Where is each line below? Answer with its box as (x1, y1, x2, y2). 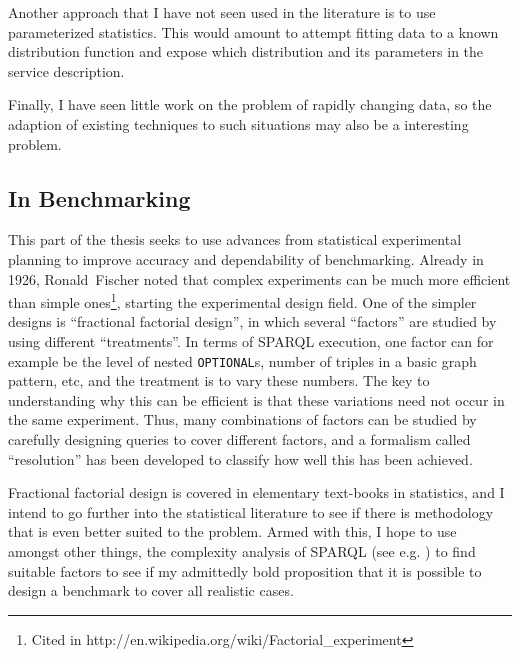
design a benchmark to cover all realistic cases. (8, 580, 294, 601)
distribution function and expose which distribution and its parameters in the (8, 41, 484, 62)
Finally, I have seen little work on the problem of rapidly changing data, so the (8, 94, 492, 115)
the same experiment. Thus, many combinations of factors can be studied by (8, 409, 477, 430)
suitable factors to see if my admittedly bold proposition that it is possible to (8, 560, 482, 581)
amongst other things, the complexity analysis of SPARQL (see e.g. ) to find (8, 540, 476, 561)
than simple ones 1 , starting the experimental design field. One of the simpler (8, 289, 477, 312)
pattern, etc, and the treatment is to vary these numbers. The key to (8, 370, 430, 391)
